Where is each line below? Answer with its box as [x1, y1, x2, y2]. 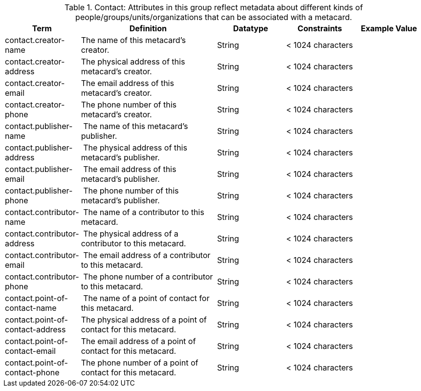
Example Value [361, 23, 417, 33]
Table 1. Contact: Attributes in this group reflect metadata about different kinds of [64, 2, 363, 12]
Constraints [297, 23, 342, 33]
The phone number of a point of [81, 358, 199, 368]
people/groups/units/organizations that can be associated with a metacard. [75, 12, 352, 22]
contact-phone [5, 368, 60, 377]
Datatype [233, 23, 268, 33]
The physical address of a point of [81, 315, 207, 325]
